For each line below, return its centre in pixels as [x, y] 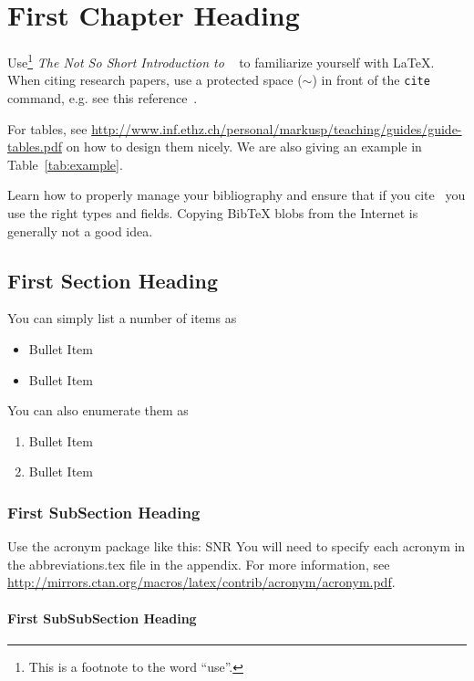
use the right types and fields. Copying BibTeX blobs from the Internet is [213, 213]
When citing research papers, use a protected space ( [155, 80]
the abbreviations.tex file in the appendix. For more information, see [199, 564]
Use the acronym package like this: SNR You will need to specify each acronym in [237, 546]
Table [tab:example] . [65, 164]
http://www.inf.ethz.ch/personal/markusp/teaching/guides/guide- [277, 128]
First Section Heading [113, 280]
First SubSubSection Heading [102, 618]
